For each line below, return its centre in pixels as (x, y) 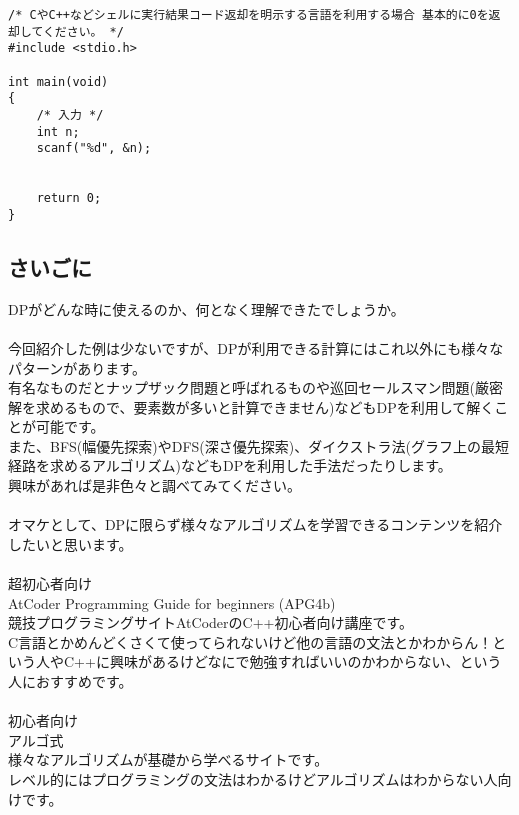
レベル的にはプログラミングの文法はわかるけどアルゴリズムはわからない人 (253, 778)
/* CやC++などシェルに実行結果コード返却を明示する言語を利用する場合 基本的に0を (248, 15)
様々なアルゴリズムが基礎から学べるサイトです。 (168, 759)
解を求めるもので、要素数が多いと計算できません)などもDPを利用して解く (251, 406)
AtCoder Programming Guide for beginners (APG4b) (172, 602)
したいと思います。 (70, 543)
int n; (58, 131)
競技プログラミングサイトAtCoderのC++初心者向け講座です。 (211, 622)
